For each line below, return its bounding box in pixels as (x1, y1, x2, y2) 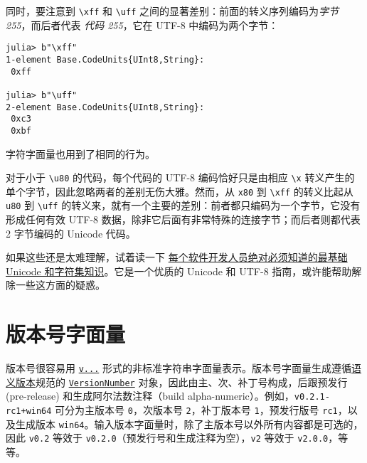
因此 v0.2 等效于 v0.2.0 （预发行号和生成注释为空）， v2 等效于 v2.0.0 (6, 430, 329, 445)
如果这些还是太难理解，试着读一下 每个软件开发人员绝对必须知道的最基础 (6, 250, 348, 265)
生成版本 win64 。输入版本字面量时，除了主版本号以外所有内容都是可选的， (15, 416, 363, 431)
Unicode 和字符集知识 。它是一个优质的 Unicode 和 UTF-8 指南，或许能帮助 (6, 263, 352, 278)
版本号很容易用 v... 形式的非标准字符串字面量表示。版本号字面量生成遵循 (6, 361, 351, 376)
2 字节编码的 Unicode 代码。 (6, 225, 136, 240)
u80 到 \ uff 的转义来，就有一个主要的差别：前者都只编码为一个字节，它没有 (6, 198, 361, 213)
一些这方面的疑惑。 (15, 277, 105, 292)
